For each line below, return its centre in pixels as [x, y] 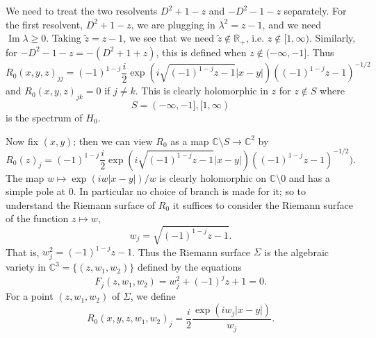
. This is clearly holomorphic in [202, 91]
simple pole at [36, 191]
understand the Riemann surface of [81, 204]
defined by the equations [189, 267]
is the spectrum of [44, 117]
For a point [30, 296]
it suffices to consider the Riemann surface [263, 204]
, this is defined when [201, 52]
